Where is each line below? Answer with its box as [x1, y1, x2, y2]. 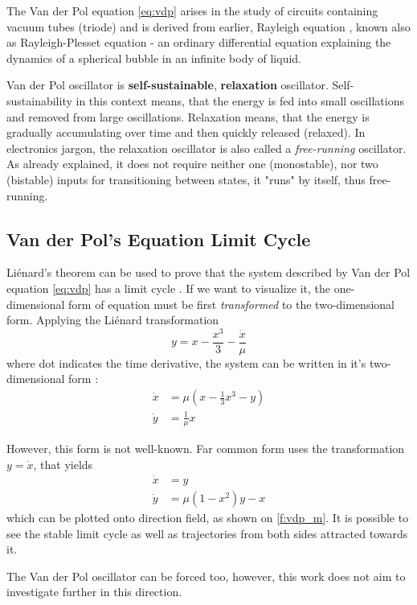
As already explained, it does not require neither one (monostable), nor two [6, 155, 378, 172]
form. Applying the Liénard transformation [6, 311, 219, 328]
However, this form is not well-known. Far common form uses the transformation [6, 440, 405, 457]
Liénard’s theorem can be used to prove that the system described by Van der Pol [6, 264, 411, 281]
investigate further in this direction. [6, 583, 182, 600]
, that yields [33, 456, 93, 473]
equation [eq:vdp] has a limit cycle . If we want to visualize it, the [6, 279, 331, 296]
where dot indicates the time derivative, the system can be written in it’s [6, 354, 366, 371]
